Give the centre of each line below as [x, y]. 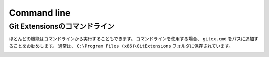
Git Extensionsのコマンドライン [62, 26]
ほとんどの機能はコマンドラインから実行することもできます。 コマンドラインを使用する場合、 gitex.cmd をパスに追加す [134, 39]
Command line [40, 13]
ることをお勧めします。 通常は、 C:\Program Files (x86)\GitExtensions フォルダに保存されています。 [121, 46]
